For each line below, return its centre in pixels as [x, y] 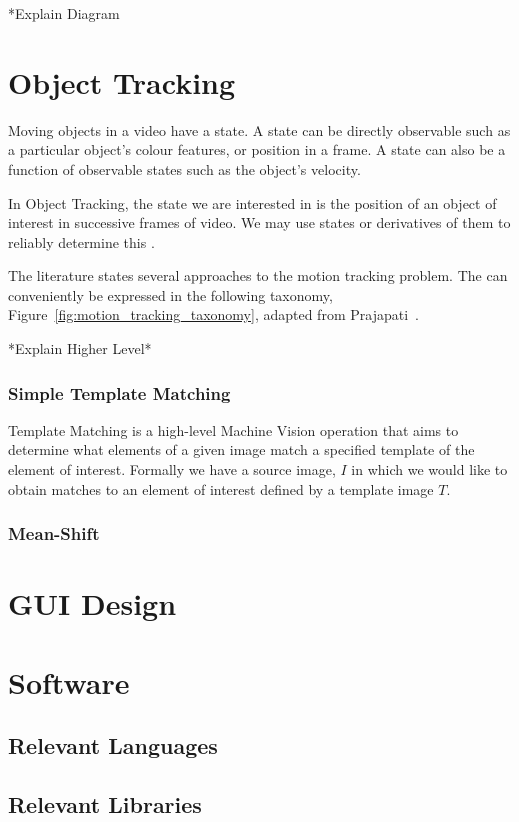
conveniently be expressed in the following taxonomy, [170, 294]
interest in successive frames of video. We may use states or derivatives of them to [259, 222]
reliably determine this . [81, 241]
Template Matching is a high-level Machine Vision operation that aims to [233, 429]
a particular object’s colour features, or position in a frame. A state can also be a [257, 149]
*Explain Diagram [64, 13]
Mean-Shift [54, 533]
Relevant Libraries [105, 804]
